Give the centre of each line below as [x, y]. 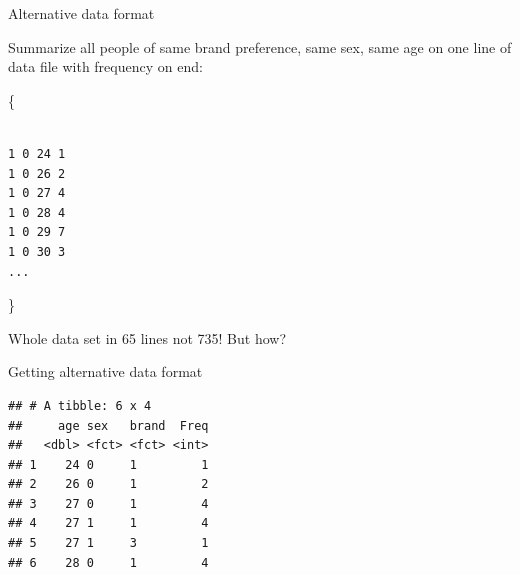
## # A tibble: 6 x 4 [80, 405]
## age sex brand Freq [108, 425]
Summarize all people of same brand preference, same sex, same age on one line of [260, 46]
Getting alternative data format [105, 371]
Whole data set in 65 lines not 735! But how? [147, 337]
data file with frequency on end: [105, 66]
